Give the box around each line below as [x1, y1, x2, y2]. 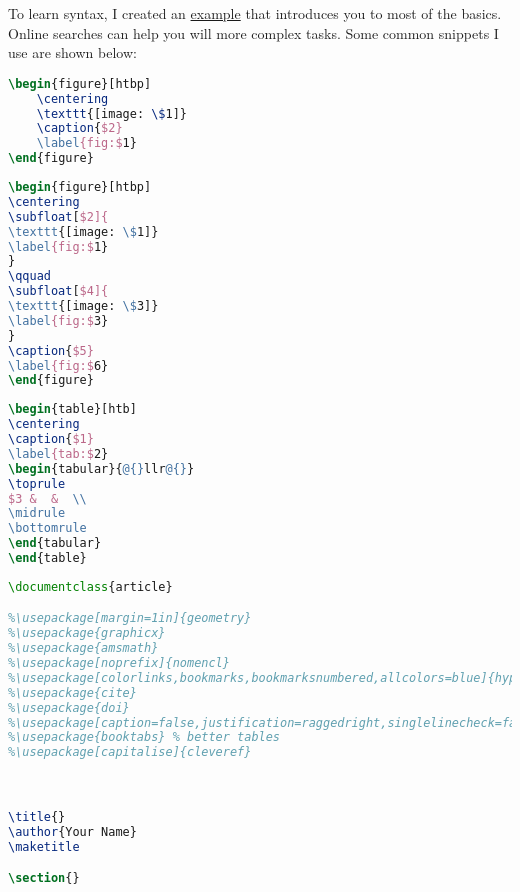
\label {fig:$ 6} [8, 358, 109, 373]
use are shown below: [8, 42, 137, 63]
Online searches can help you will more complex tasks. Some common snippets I [8, 22, 499, 43]
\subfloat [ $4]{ [8, 284, 109, 299]
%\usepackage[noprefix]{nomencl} [8, 656, 230, 671]
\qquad [8, 269, 51, 284]
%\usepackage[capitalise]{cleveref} [8, 745, 252, 760]
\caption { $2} [36, 121, 123, 136]
